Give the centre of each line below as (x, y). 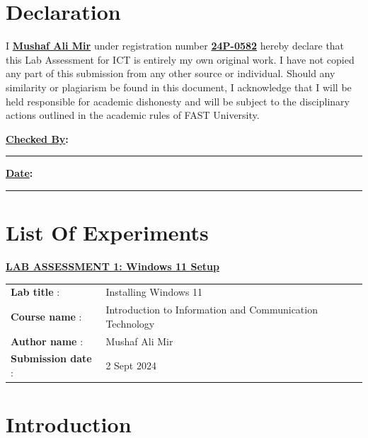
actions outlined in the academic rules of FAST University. (133, 115)
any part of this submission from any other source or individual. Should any (171, 73)
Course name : (46, 316)
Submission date (51, 358)
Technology (130, 323)
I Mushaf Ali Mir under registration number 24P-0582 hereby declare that (175, 46)
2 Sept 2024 (131, 365)
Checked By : (37, 138)
